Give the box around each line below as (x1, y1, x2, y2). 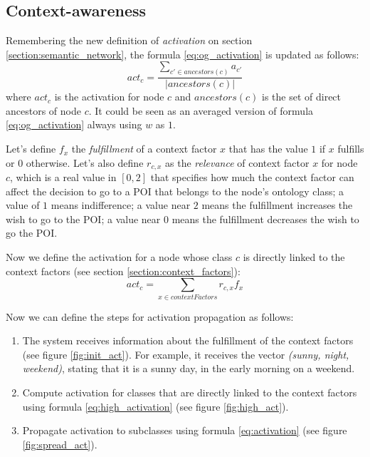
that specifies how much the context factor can (150, 170, 354, 185)
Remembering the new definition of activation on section (6, 33, 253, 48)
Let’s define (6, 141, 56, 156)
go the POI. (6, 225, 58, 240)
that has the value (228, 141, 308, 156)
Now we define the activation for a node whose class (6, 250, 233, 265)
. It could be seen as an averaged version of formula (88, 103, 314, 118)
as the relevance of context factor (165, 155, 310, 170)
